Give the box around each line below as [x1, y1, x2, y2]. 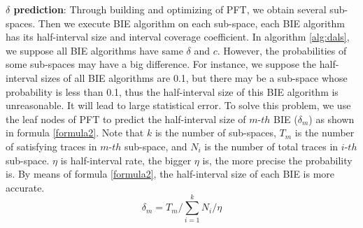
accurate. [6, 180, 45, 194]
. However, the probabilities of [217, 43, 347, 57]
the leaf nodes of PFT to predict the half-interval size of [6, 111, 246, 126]
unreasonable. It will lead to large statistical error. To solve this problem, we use [6, 98, 351, 113]
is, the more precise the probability [202, 152, 353, 167]
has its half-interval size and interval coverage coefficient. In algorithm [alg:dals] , [6, 29, 350, 44]
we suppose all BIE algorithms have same [6, 43, 183, 57]
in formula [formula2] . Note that [6, 125, 144, 140]
